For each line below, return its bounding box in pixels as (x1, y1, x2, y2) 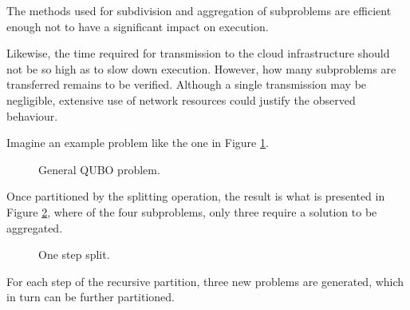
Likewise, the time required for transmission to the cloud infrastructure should (6, 45, 390, 62)
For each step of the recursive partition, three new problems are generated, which (6, 272, 404, 289)
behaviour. (6, 107, 58, 124)
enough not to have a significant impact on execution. (6, 18, 269, 34)
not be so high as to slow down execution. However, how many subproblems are (6, 60, 396, 77)
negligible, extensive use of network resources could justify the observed (6, 91, 356, 108)
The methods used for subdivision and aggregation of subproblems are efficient (6, 2, 392, 18)
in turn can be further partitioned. (6, 288, 175, 305)
